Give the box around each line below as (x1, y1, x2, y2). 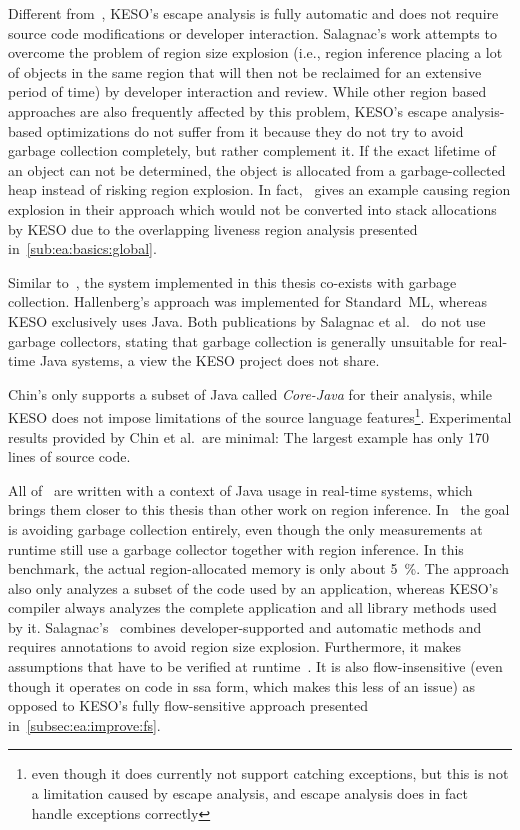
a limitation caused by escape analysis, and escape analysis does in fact (31, 783, 468, 804)
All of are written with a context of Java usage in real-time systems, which (8, 479, 473, 500)
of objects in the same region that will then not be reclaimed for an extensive (8, 61, 482, 82)
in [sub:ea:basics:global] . (8, 238, 157, 259)
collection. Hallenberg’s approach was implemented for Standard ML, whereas (8, 291, 487, 312)
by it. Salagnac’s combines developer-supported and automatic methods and (8, 616, 482, 637)
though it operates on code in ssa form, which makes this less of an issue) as (8, 675, 476, 696)
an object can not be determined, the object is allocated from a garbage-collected (8, 159, 506, 180)
